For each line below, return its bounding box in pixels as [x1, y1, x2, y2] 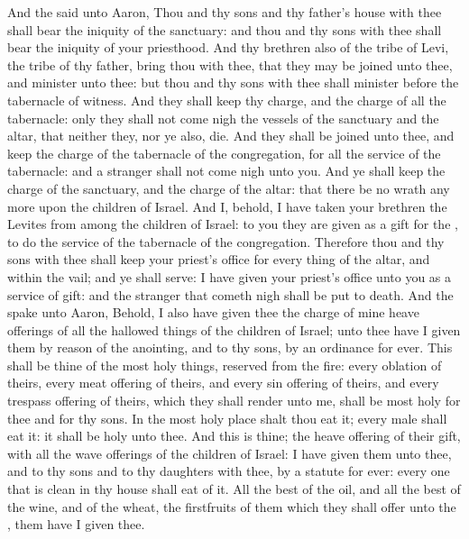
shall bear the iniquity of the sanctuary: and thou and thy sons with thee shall [7, 20, 442, 39]
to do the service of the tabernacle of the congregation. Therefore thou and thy [7, 232, 445, 251]
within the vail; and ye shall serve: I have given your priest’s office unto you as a [7, 267, 452, 286]
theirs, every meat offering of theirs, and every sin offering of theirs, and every [7, 373, 439, 392]
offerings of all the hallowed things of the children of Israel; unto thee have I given [7, 320, 461, 339]
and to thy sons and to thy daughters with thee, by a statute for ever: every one [7, 461, 450, 480]
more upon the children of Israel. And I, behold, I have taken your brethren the [7, 196, 447, 215]
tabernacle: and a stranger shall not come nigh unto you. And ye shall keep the [7, 161, 446, 180]
